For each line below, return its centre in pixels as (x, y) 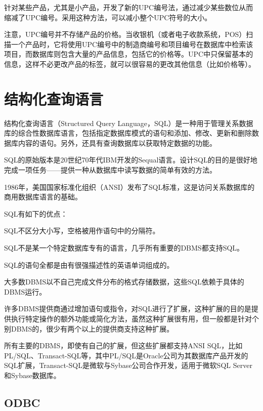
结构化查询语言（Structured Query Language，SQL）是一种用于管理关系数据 (129, 123)
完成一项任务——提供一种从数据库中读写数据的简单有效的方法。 (110, 170)
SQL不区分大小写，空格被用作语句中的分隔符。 (82, 231)
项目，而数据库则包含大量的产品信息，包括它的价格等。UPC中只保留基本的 (129, 54)
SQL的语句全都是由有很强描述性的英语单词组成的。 (89, 264)
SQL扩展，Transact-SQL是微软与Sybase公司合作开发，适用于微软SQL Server (128, 365)
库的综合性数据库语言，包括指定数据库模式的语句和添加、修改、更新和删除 (128, 133)
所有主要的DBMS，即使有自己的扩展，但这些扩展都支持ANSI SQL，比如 (123, 345)
